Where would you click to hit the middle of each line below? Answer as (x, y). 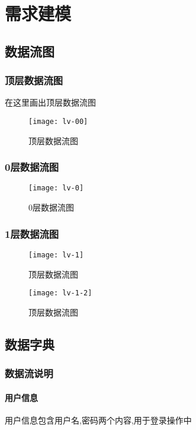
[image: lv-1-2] (60, 293)
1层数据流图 (32, 233)
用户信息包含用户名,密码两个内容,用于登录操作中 (98, 420)
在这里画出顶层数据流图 (50, 102)
